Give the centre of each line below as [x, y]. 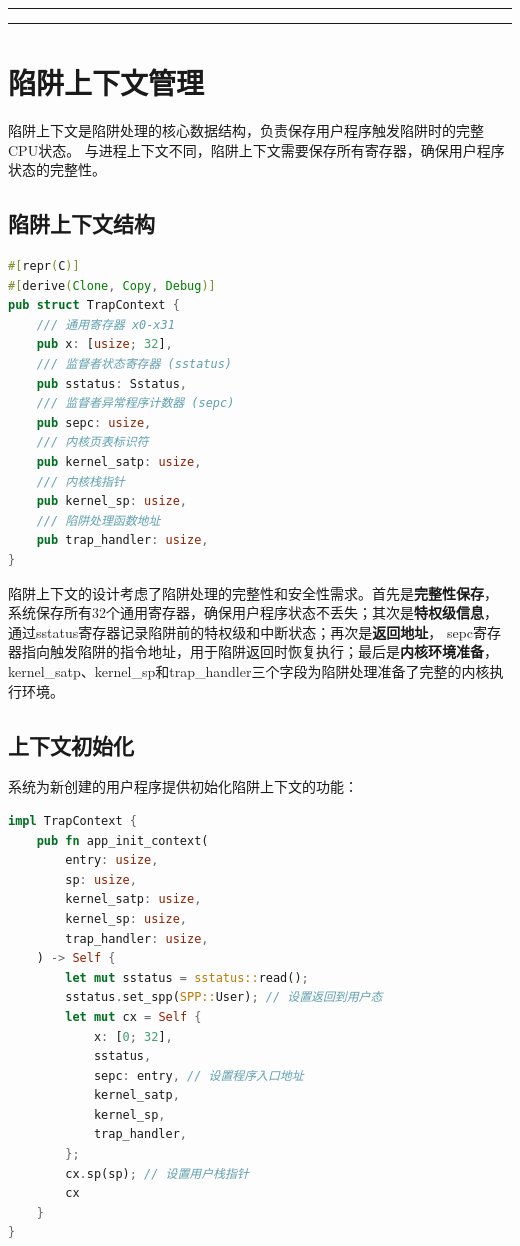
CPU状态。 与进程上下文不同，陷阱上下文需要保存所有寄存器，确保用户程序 [256, 149]
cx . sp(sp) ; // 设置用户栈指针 [157, 1173]
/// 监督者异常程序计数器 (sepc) [135, 403]
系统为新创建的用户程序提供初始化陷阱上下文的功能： [183, 786]
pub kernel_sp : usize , [112, 501]
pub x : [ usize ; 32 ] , [104, 344]
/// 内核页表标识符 [92, 442]
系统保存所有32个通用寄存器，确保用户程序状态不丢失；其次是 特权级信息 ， [253, 612]
